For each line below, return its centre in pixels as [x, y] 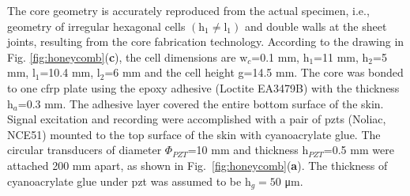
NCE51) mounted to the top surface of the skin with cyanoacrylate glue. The [194, 134]
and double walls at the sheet [316, 26]
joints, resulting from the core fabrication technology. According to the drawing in [206, 41]
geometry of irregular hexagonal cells [96, 26]
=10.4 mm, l [70, 72]
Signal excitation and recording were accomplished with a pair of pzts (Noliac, [197, 119]
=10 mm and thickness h [248, 150]
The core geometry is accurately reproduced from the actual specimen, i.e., [188, 10]
